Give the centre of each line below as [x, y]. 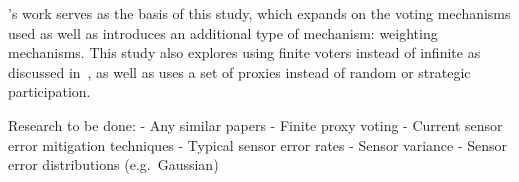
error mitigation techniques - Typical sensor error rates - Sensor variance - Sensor [258, 144]
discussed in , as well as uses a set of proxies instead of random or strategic [239, 71]
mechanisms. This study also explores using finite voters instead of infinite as [244, 52]
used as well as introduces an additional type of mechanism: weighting [223, 32]
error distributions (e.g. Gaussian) [113, 164]
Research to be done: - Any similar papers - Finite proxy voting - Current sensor [255, 124]
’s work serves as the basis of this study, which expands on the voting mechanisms [259, 13]
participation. [49, 91]
